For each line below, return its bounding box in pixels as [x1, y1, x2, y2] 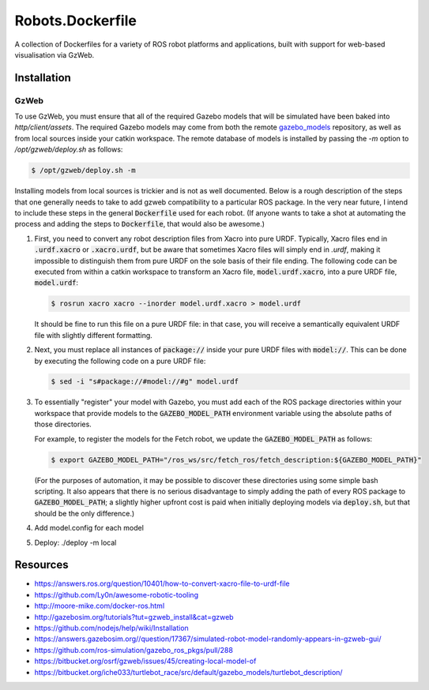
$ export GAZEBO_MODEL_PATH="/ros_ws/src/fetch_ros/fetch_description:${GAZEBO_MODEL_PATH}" [51, 455, 422, 464]
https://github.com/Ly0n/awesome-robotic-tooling [34, 590, 199, 599]
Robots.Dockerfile [14, 12, 137, 29]
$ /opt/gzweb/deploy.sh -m [31, 166, 136, 175]
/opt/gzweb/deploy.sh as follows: [14, 144, 123, 154]
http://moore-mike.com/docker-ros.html [34, 601, 165, 611]
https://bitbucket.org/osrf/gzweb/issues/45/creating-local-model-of [34, 656, 257, 666]
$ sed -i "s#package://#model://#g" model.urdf [51, 377, 239, 386]
